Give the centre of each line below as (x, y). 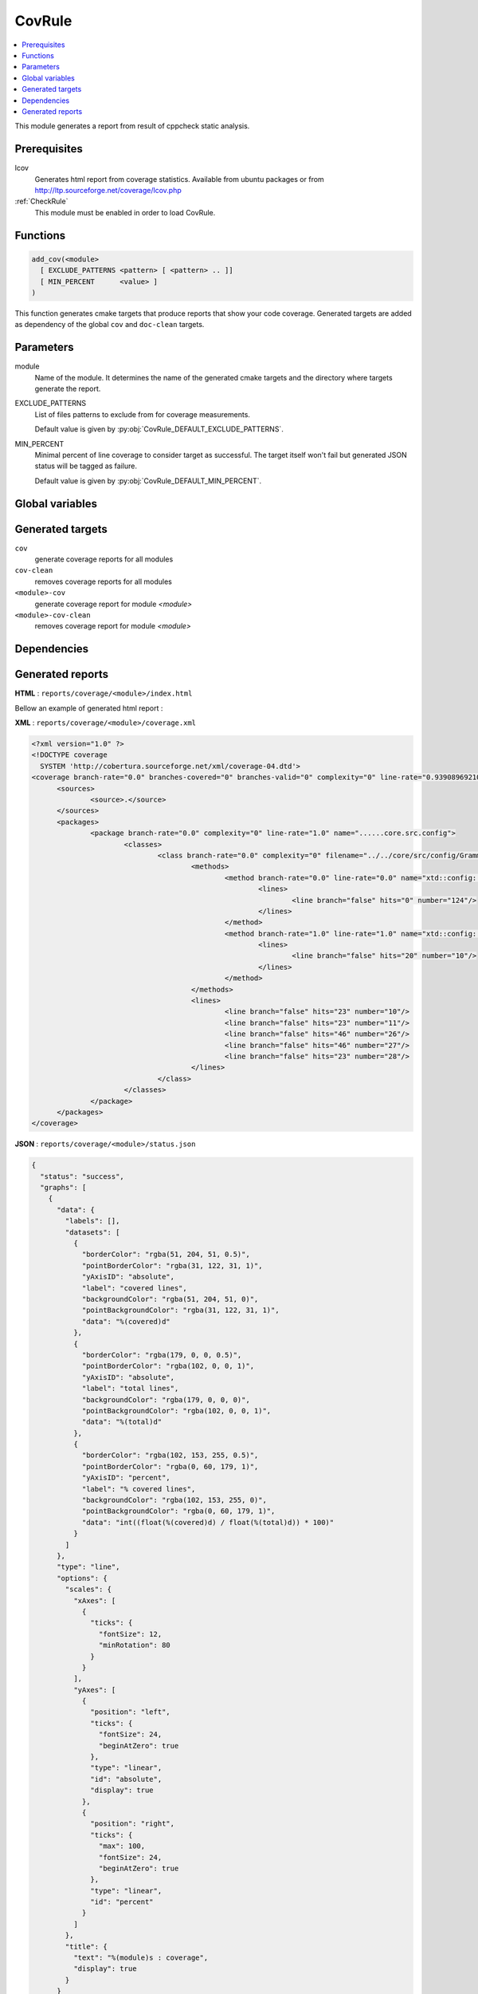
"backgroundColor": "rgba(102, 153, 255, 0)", (174, 1500)
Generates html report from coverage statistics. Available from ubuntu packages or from (179, 179)
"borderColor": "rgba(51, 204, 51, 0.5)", (166, 1255)
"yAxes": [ (94, 1690)
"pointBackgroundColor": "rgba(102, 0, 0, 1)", (176, 1411)
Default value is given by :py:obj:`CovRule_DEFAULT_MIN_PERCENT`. (148, 481)
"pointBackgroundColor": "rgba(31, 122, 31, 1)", (180, 1310)
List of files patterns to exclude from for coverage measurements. (143, 414)
